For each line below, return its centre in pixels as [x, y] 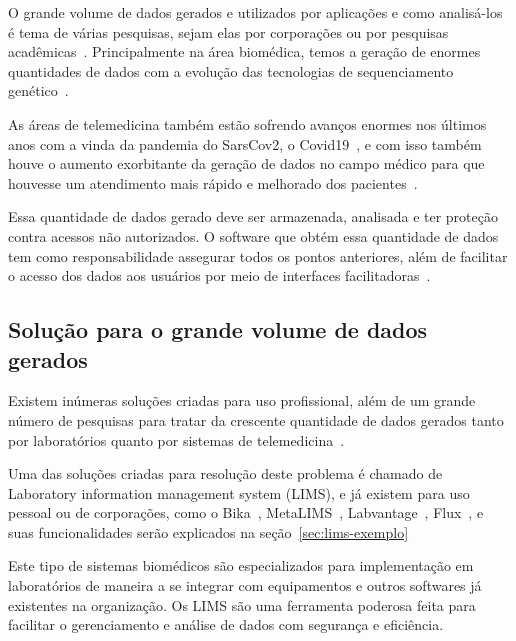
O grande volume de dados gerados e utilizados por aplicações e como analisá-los [255, 12]
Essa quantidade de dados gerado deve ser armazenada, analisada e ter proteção [253, 216]
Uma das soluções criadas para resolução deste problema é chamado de [225, 473]
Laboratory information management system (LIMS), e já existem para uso [239, 492]
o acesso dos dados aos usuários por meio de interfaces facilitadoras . [219, 275]
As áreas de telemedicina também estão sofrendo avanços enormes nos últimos [247, 123]
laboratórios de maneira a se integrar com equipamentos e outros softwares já [245, 585]
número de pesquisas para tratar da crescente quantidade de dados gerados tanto [256, 419]
